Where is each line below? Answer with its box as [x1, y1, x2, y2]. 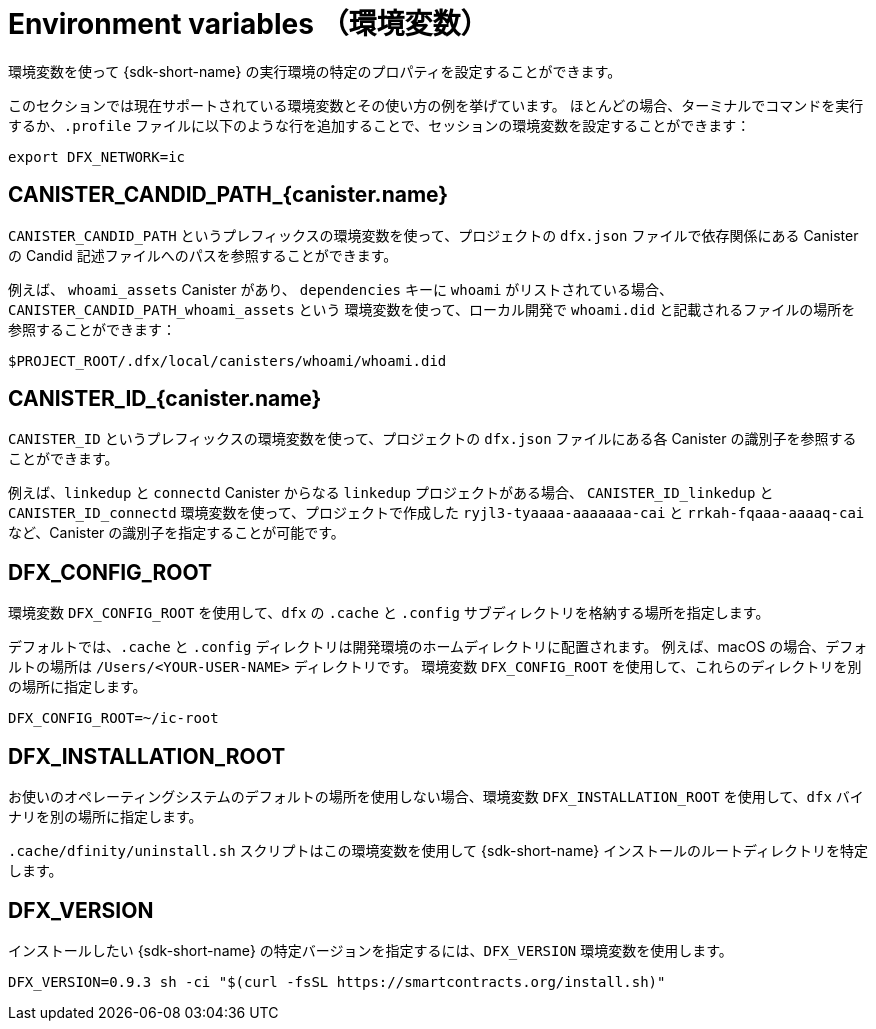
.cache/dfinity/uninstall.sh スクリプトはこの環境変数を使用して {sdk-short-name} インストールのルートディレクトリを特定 [8, 842, 868, 860]
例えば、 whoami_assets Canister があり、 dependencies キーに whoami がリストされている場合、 [8, 280, 673, 298]
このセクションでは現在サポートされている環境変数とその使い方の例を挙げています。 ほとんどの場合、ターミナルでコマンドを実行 [8, 96, 864, 114]
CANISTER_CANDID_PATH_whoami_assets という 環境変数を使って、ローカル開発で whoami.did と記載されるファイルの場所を [8, 300, 856, 318]
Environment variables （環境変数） [8, 7, 489, 41]
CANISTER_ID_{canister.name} [8, 386, 322, 412]
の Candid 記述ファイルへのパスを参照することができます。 [8, 246, 398, 264]
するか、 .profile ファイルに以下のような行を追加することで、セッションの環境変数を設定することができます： [8, 116, 751, 134]
